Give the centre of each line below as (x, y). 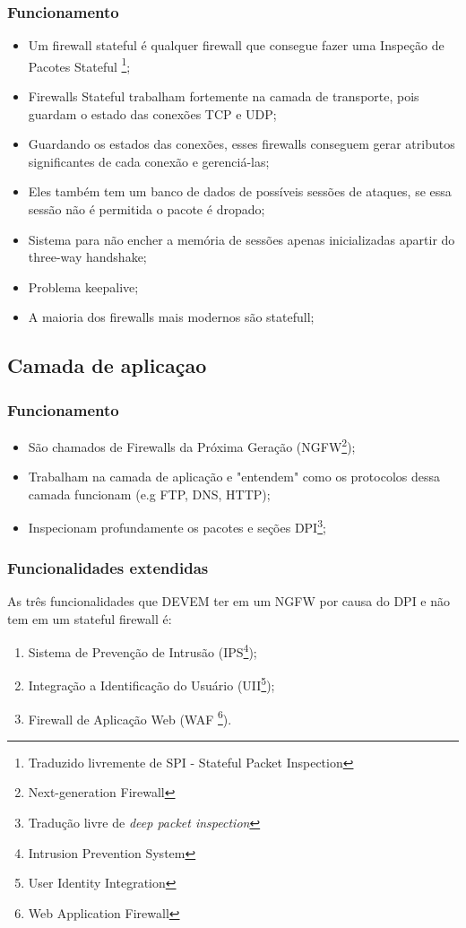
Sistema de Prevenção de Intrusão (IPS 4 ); (142, 650)
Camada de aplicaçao (107, 365)
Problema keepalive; (83, 286)
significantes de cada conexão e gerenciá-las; (149, 161)
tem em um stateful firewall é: (90, 618)
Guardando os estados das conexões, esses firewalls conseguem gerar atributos (242, 144)
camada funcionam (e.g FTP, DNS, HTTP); (149, 494)
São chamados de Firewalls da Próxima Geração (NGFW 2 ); (192, 445)
